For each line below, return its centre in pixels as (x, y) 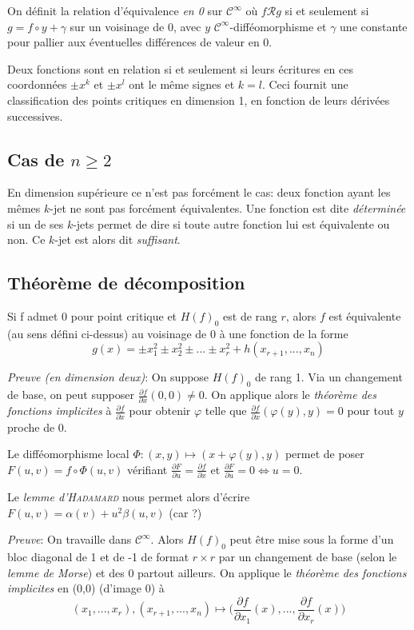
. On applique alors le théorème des (290, 395)
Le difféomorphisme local (68, 454)
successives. (35, 116)
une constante (374, 26)
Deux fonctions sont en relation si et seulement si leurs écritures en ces (180, 68)
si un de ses (36, 223)
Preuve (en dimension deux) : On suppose (108, 377)
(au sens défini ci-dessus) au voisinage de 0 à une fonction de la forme (178, 333)
